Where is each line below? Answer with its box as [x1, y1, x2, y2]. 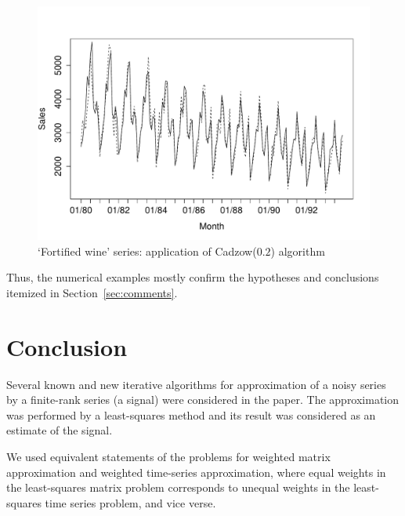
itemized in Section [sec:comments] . [6, 284, 178, 300]
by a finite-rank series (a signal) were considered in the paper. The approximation [6, 391, 400, 408]
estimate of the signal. [6, 422, 113, 438]
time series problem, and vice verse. [45, 494, 216, 511]
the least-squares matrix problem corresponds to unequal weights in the [6, 479, 350, 496]
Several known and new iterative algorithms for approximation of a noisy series [6, 376, 386, 392]
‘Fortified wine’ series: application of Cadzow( [38, 242, 257, 259]
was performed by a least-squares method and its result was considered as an [6, 406, 376, 423]
